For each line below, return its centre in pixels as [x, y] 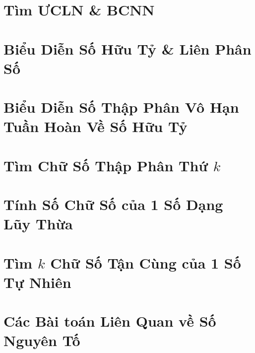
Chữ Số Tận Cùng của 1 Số [146, 262]
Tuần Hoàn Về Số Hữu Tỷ [96, 126]
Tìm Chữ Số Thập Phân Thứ [106, 165]
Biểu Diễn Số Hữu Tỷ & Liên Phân [127, 48]
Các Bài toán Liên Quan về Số [110, 321]
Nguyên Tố [42, 340]
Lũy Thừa [38, 224]
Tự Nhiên [37, 282]
